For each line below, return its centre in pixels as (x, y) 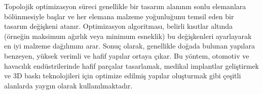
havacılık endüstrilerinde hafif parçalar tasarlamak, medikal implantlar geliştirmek (132, 65)
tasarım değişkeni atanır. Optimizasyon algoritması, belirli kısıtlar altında (118, 26)
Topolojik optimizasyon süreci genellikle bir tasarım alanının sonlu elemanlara (125, 6)
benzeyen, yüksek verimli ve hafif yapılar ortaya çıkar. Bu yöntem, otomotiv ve (127, 55)
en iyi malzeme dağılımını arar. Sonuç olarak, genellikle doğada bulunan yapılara (129, 46)
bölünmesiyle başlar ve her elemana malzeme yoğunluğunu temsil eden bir (119, 16)
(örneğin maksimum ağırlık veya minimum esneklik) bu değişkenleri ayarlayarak (128, 36)
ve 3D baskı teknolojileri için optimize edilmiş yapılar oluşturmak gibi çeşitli (123, 76)
